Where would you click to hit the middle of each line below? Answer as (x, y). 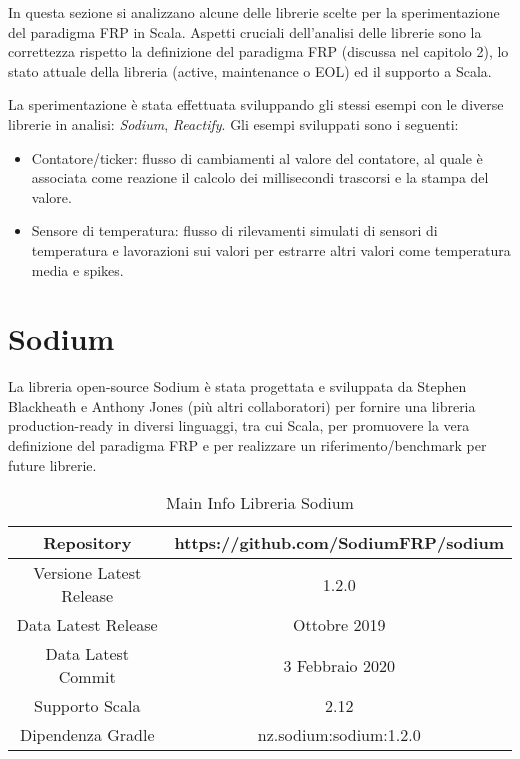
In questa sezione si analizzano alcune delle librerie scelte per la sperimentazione (254, 12)
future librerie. (52, 464)
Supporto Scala (87, 706)
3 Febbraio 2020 (339, 665)
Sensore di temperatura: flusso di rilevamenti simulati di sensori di (234, 230)
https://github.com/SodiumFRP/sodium (339, 543)
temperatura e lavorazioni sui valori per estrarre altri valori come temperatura (271, 249)
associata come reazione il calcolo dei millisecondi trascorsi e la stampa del (260, 177)
